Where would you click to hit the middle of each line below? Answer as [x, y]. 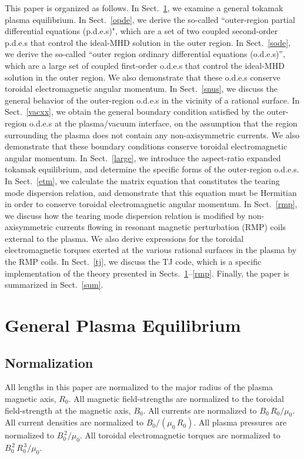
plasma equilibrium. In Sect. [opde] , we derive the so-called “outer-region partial [150, 19]
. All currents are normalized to [200, 410]
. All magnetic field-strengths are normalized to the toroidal [176, 399]
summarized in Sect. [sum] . [54, 285]
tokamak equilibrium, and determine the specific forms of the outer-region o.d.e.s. [152, 169]
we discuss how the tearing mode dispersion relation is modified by [125, 215]
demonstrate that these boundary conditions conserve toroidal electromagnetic [146, 146]
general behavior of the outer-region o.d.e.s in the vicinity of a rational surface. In [152, 100]
